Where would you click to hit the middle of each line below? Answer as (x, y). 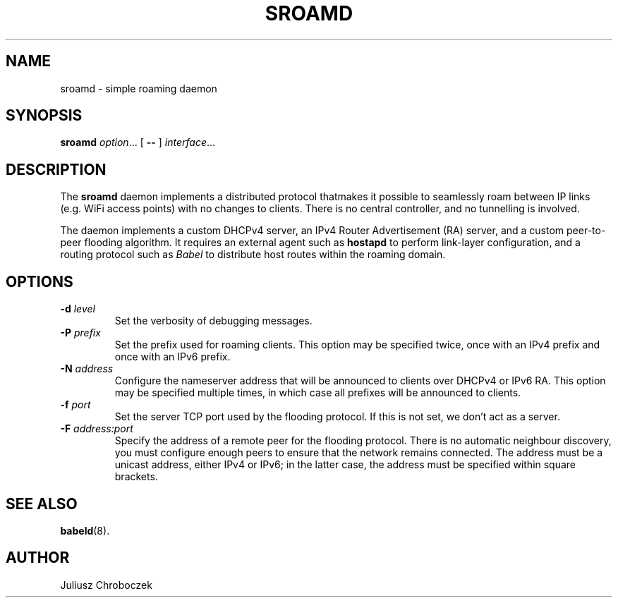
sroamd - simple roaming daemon (139, 88)
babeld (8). (85, 530)
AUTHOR (38, 558)
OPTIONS (40, 281)
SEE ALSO (42, 504)
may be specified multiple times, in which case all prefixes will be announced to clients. (318, 393)
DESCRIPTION (56, 169)
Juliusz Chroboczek (106, 585)
